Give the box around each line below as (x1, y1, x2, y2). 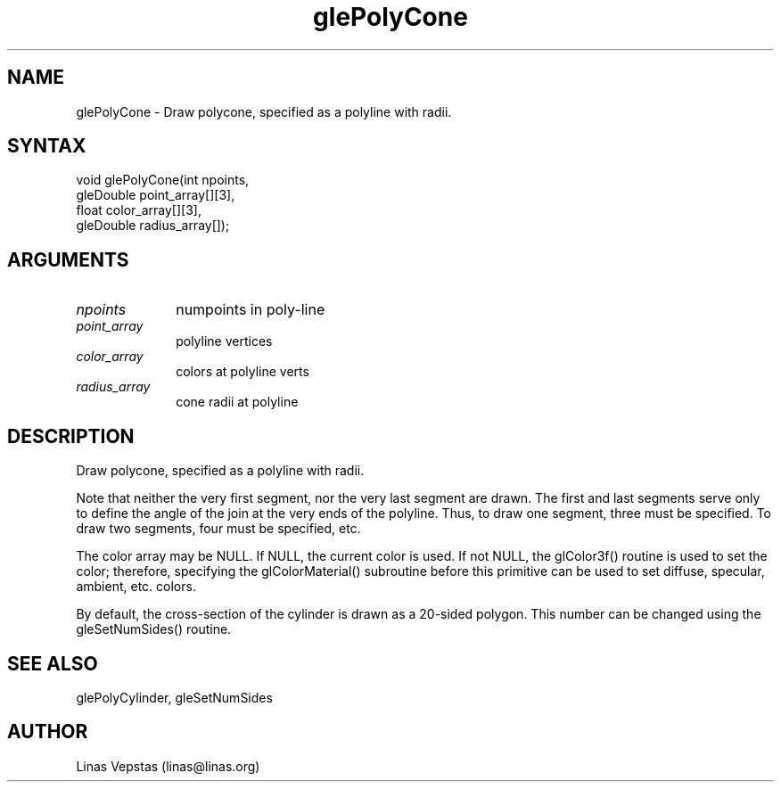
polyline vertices (176, 333, 273, 349)
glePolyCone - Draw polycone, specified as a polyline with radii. (76, 103, 452, 119)
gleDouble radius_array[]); (76, 218, 230, 234)
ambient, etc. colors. (76, 579, 196, 595)
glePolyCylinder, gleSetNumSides (76, 689, 273, 705)
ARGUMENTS (7, 248, 129, 271)
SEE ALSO (7, 652, 98, 675)
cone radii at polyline (176, 394, 299, 410)
